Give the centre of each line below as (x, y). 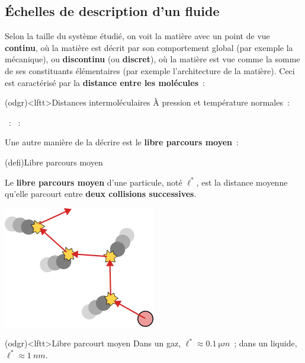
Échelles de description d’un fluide (112, 11)
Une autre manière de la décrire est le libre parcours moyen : (122, 142)
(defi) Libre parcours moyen (54, 162)
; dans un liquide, (266, 343)
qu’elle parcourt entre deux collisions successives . (101, 194)
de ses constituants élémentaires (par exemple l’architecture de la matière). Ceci (150, 70)
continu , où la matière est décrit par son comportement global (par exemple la (149, 47)
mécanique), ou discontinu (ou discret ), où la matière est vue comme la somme (152, 59)
